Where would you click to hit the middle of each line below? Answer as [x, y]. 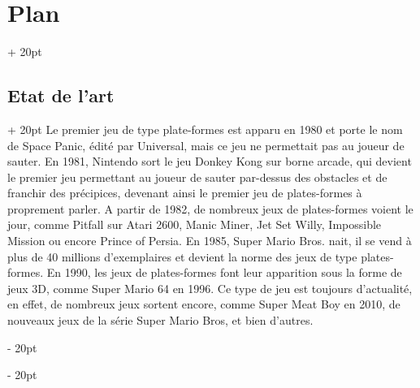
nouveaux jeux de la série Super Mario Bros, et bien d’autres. [160, 320]
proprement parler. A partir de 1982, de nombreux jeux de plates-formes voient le [210, 208]
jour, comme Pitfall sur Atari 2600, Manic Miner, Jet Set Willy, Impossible [195, 224]
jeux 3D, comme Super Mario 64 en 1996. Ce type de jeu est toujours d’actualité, [210, 288]
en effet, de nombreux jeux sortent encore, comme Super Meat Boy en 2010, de [204, 304]
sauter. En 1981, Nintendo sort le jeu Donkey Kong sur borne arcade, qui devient [210, 161]
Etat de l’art [61, 95]
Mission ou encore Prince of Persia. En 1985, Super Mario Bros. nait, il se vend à [210, 241]
